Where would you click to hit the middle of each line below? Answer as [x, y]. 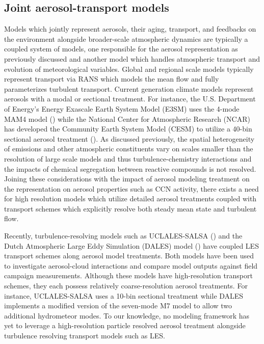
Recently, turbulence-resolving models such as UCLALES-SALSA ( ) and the [123, 236]
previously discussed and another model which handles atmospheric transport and [132, 58]
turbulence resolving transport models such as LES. [85, 336]
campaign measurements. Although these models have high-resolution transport [128, 275]
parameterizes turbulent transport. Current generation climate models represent [129, 88]
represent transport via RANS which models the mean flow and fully [112, 79]
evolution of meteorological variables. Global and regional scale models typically [129, 69]
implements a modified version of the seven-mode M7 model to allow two [118, 306]
